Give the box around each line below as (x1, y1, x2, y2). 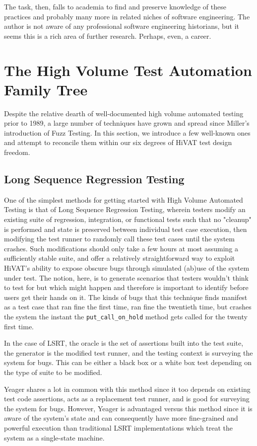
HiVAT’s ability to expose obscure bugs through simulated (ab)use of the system (4, 263, 250, 273)
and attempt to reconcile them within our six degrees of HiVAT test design (4, 137, 232, 148)
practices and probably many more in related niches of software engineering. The (4, 11, 250, 21)
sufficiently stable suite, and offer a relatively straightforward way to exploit (4, 253, 235, 263)
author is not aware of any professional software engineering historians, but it (4, 21, 239, 31)
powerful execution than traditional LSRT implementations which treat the (4, 422, 233, 433)
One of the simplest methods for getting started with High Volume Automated (4, 194, 243, 205)
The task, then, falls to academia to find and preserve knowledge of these (4, 1, 226, 11)
